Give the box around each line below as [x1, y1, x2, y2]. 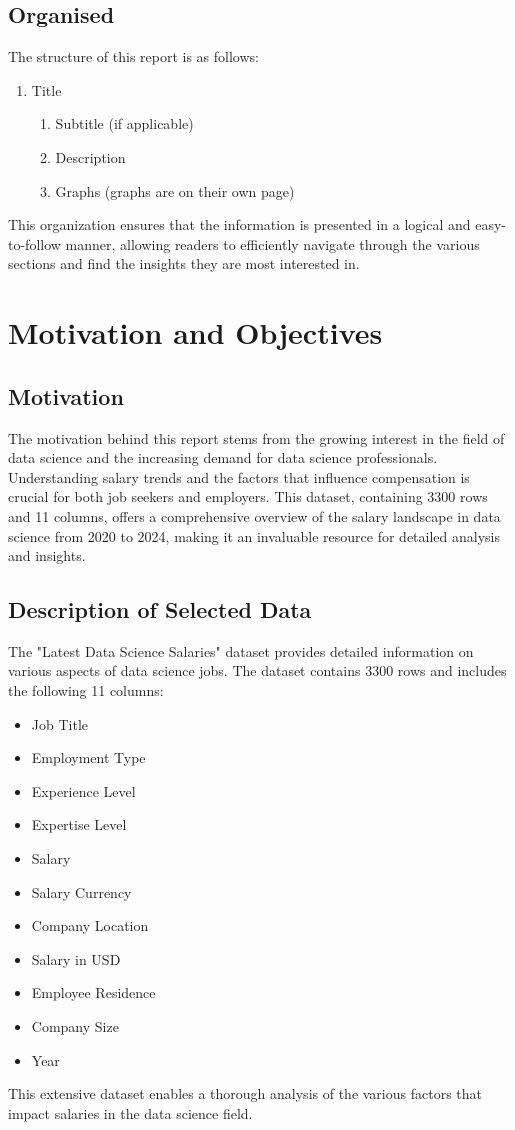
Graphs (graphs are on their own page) [55, 180, 295, 201]
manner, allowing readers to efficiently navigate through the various [65, 233, 480, 254]
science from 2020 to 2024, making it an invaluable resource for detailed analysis [8, 525, 500, 546]
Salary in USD [31, 948, 121, 969]
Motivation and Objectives [8, 312, 383, 353]
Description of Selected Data [8, 594, 312, 625]
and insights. [8, 545, 86, 566]
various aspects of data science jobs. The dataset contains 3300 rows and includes [8, 660, 507, 681]
